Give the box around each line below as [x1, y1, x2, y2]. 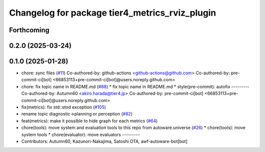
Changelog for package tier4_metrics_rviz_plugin [9, 7, 216, 18]
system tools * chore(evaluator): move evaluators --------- [21, 131, 140, 137]
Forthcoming [9, 26, 50, 34]
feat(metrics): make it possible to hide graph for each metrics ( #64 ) [21, 118, 158, 124]
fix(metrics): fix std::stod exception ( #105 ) [21, 104, 106, 110]
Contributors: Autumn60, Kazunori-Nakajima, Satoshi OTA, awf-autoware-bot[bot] [21, 138, 188, 144]
